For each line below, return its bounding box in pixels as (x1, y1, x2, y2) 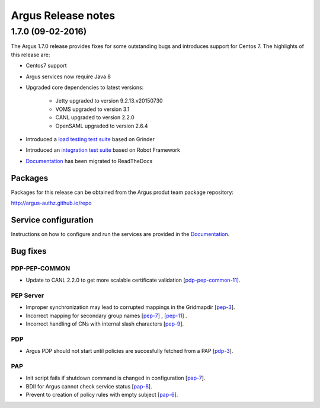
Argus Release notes (11, 9, 116, 22)
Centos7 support (25, 62, 68, 69)
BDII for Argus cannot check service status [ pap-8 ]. (25, 383, 152, 390)
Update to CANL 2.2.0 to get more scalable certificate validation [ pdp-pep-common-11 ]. (25, 276, 241, 284)
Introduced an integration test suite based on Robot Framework (25, 146, 181, 154)
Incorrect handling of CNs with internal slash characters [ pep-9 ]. (25, 320, 184, 327)
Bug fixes (11, 246, 47, 256)
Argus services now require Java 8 (25, 73, 111, 80)
